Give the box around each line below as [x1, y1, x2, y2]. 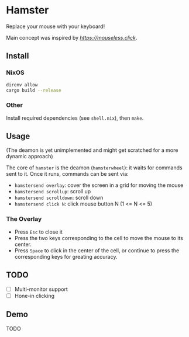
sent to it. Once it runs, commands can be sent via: [6, 171, 129, 178]
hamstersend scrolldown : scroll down [14, 194, 104, 201]
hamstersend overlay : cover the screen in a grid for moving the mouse [14, 182, 184, 189]
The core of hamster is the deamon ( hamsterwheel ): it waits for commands [6, 164, 183, 171]
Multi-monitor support [14, 286, 68, 293]
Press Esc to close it [14, 228, 63, 235]
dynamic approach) [6, 153, 54, 160]
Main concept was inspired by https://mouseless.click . [6, 34, 138, 41]
